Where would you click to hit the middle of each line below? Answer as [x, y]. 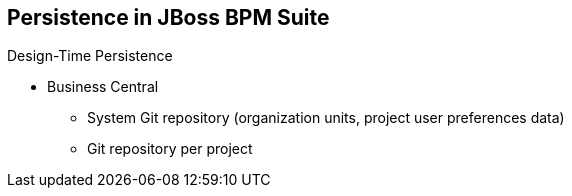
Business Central [103, 87]
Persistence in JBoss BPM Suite [168, 17]
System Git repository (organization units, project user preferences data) [326, 118]
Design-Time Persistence [90, 56]
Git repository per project [170, 149]
